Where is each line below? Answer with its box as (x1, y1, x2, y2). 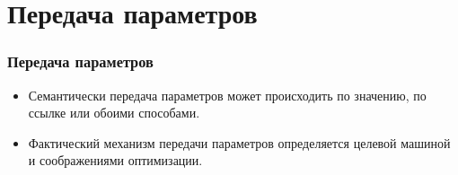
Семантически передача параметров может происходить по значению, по (28, 85, 427, 104)
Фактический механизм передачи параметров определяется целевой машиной (28, 133, 451, 152)
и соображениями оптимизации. (28, 151, 203, 170)
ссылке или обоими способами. (28, 103, 200, 122)
